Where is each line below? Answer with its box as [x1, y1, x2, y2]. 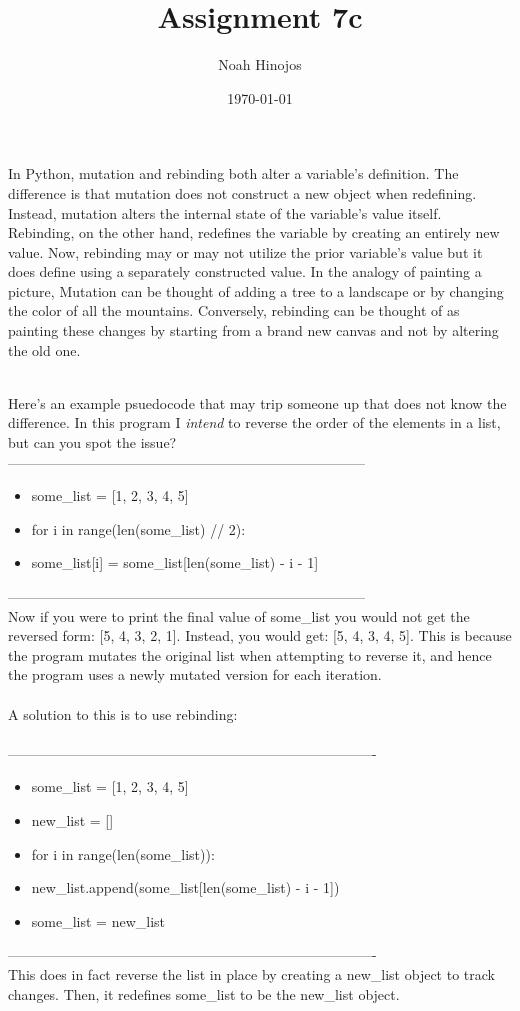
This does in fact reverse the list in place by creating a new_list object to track [8, 963, 495, 984]
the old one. [8, 339, 81, 360]
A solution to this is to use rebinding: [8, 703, 238, 724]
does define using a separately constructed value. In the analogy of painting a [8, 261, 482, 282]
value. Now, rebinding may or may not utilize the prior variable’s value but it [8, 241, 483, 262]
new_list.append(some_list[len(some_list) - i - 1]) [31, 877, 340, 898]
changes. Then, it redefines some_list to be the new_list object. [8, 983, 400, 1004]
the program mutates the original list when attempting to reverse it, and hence [8, 644, 492, 665]
